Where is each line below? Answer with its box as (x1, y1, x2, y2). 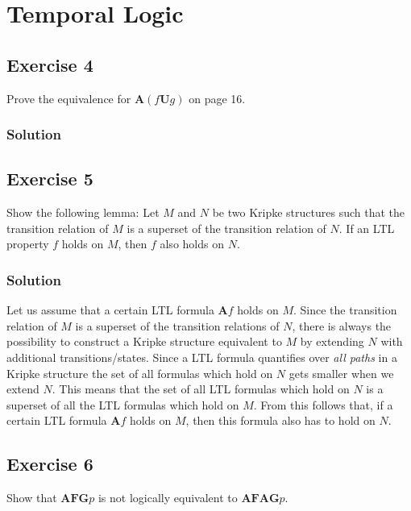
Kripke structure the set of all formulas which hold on (6, 364, 273, 381)
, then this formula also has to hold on (185, 412, 376, 429)
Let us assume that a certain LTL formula (6, 301, 214, 318)
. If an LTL (338, 219, 395, 236)
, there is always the (292, 317, 392, 334)
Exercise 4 (6, 52, 93, 77)
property (6, 235, 49, 252)
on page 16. (189, 89, 246, 106)
